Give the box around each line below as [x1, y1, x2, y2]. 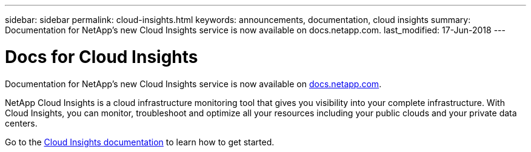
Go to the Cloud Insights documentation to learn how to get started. [5, 136, 275, 147]
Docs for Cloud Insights [5, 46, 198, 67]
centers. [5, 117, 38, 128]
